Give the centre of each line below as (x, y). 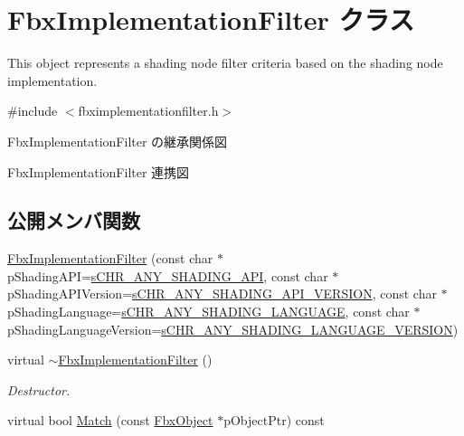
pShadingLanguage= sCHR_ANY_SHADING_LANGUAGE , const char (208, 312)
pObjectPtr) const (274, 420)
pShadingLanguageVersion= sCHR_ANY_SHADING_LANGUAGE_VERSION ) (233, 329)
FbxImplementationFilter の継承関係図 (118, 141)
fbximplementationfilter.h (148, 111)
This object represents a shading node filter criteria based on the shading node (225, 63)
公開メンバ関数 (74, 220)
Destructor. (39, 389)
